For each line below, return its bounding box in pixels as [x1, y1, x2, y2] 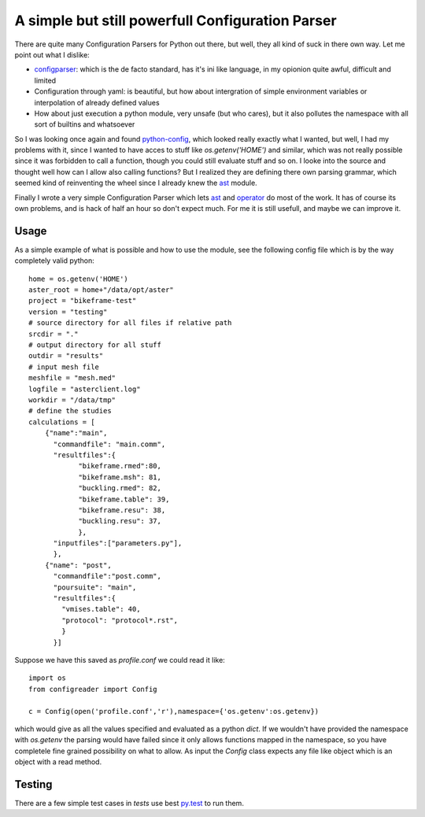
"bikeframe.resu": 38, [78, 505, 166, 515]
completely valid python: [14, 256, 94, 265]
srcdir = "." [28, 329, 79, 338]
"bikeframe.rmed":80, [78, 461, 161, 471]
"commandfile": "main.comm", [53, 439, 166, 449]
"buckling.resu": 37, [78, 516, 161, 526]
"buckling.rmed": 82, [78, 484, 161, 493]
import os [28, 674, 66, 682]
